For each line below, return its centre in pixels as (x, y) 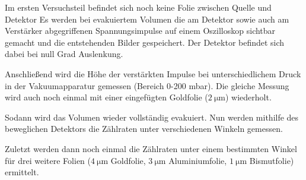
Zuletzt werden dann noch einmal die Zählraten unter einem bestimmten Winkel (151, 148)
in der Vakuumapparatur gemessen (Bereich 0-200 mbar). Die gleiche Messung (147, 85)
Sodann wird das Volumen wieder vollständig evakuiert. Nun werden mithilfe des (152, 117)
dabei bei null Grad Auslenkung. (64, 54)
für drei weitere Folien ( (48, 160)
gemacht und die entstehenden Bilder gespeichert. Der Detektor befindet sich (145, 42)
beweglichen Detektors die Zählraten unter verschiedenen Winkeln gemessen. (144, 129)
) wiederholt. (248, 97)
